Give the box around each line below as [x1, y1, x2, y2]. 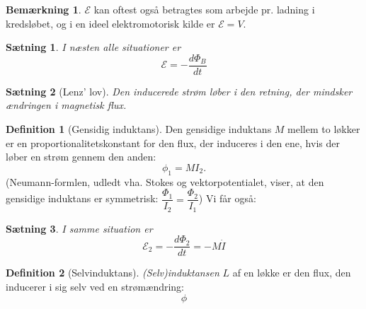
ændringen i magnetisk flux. [6, 98, 127, 112]
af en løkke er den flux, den [232, 265, 351, 280]
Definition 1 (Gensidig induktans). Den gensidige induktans [6, 122, 272, 136]
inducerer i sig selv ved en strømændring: [6, 279, 184, 293]
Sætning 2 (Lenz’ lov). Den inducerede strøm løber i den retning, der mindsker [6, 83, 353, 98]
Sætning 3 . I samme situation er [6, 221, 153, 235]
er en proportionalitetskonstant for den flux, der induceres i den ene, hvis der [6, 135, 340, 150]
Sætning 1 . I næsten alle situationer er [6, 40, 181, 54]
